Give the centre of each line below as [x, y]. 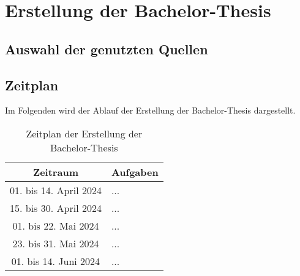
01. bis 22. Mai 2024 [56, 225]
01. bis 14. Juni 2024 [56, 261]
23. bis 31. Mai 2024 [56, 243]
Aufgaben [135, 172]
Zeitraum [55, 172]
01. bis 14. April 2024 [56, 190]
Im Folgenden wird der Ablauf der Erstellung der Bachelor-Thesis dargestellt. [150, 110]
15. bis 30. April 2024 [56, 208]
